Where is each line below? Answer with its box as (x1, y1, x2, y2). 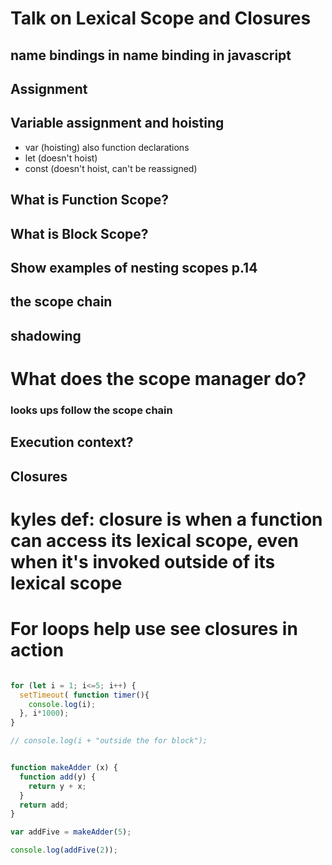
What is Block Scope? (10, 225, 149, 242)
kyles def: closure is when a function (10, 508, 323, 531)
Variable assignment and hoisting (10, 115, 225, 132)
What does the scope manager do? (10, 367, 307, 390)
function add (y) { (19, 772, 97, 782)
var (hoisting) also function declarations (24, 141, 190, 153)
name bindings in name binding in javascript (10, 47, 292, 64)
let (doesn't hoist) (24, 152, 98, 164)
